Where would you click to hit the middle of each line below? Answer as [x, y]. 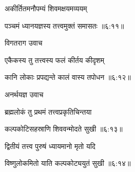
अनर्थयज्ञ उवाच [24, 94]
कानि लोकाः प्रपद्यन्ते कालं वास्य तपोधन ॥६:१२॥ [68, 77]
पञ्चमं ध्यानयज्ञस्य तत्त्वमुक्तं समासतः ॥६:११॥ [64, 25]
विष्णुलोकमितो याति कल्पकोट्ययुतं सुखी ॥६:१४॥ [68, 163]
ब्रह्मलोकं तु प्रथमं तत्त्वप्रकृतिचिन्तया [48, 111]
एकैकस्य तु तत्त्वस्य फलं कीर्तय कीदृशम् [55, 60]
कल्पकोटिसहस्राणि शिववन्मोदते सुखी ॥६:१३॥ [64, 129]
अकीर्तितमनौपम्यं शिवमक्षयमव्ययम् [46, 8]
